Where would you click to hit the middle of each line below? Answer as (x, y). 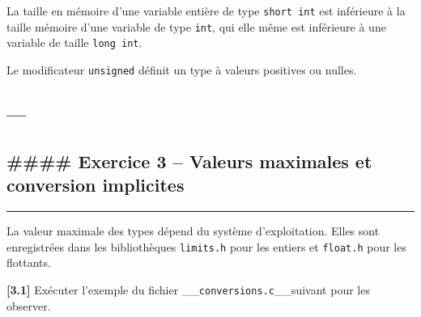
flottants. (29, 262)
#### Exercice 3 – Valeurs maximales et (189, 161)
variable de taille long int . (74, 42)
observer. (29, 305)
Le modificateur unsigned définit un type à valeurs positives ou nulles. (182, 69)
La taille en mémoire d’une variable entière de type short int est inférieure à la (206, 11)
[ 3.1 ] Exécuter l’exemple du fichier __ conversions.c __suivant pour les (188, 289)
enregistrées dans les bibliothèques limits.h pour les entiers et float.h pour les (206, 246)
